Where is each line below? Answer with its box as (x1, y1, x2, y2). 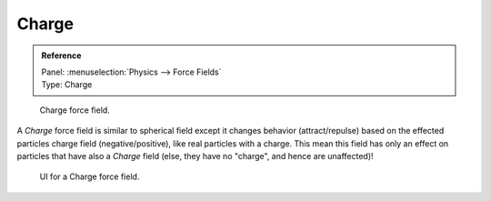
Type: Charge (41, 79, 93, 90)
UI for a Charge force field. (39, 171, 140, 182)
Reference (41, 50, 82, 61)
